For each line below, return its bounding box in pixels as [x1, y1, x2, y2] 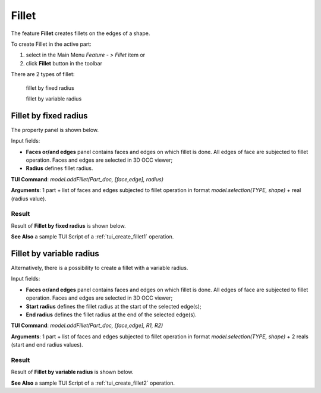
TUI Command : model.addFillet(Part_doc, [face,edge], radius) [11, 175, 163, 183]
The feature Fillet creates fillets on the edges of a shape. [11, 30, 150, 37]
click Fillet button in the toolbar [26, 59, 102, 67]
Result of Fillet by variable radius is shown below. [11, 369, 134, 376]
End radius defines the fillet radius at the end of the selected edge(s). [26, 311, 197, 318]
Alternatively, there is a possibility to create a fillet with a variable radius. [11, 264, 188, 271]
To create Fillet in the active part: [11, 40, 92, 48]
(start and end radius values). [11, 341, 83, 348]
